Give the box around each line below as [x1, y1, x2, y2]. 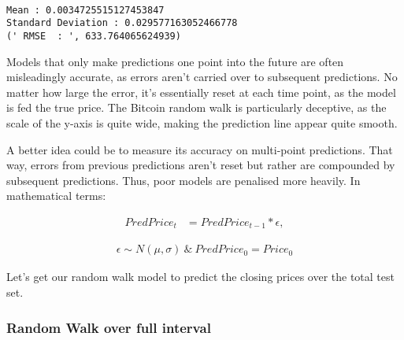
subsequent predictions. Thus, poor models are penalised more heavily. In [6, 172, 361, 188]
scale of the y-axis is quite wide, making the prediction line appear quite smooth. [6, 114, 398, 131]
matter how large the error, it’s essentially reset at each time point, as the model [6, 83, 396, 100]
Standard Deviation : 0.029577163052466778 [6, 17, 238, 29]
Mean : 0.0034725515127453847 [6, 4, 165, 16]
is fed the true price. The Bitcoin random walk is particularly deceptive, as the [6, 99, 387, 116]
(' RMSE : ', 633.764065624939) [6, 30, 181, 42]
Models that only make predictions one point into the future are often [6, 53, 344, 69]
